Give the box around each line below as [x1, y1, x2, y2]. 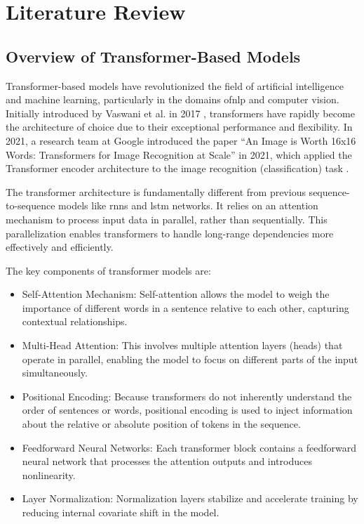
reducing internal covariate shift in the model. [22, 505, 220, 520]
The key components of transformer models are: [6, 263, 211, 277]
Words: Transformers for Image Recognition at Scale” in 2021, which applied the [6, 147, 352, 162]
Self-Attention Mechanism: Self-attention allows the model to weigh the [22, 287, 330, 301]
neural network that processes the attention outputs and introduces [22, 454, 312, 469]
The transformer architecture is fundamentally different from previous [6, 184, 306, 199]
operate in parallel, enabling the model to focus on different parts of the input [22, 351, 358, 366]
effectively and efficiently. [6, 240, 114, 254]
